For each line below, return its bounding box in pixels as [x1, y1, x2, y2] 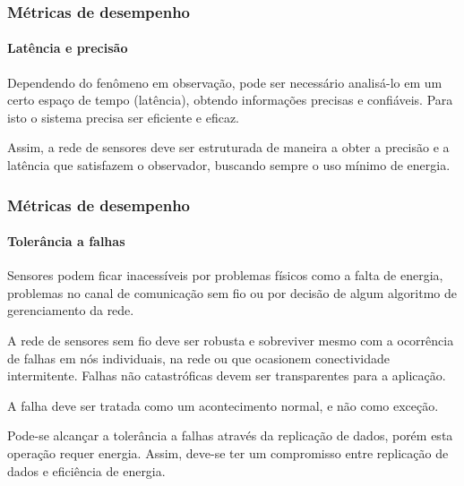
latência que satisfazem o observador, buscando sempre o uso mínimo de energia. [7, 156, 451, 175]
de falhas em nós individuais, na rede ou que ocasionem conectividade [7, 348, 390, 367]
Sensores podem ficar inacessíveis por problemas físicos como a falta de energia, [7, 266, 443, 285]
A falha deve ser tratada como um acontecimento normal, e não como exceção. [7, 396, 439, 414]
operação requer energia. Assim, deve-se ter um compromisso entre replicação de [7, 444, 449, 462]
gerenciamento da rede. [7, 301, 134, 320]
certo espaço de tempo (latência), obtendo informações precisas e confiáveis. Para [7, 90, 453, 109]
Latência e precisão [7, 38, 128, 57]
